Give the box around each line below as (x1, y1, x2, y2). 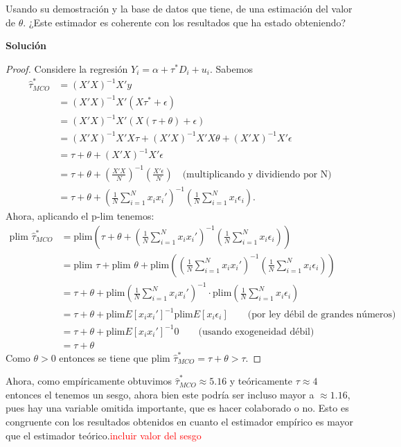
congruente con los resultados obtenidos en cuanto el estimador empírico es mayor (6, 414, 353, 428)
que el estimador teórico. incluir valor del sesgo (6, 428, 202, 442)
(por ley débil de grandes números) (247, 310, 396, 320)
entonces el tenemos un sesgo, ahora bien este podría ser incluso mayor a (6, 387, 314, 401)
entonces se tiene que (59, 350, 148, 365)
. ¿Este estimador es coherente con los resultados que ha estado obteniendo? (23, 15, 346, 29)
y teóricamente (229, 374, 293, 388)
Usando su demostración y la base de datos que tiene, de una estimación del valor (6, 1, 353, 15)
